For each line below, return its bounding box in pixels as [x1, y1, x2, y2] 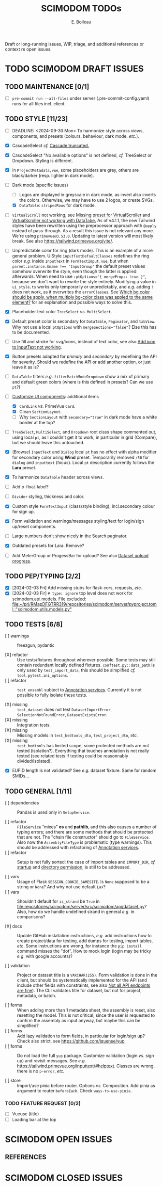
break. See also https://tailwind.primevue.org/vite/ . [12, 238, 114, 244]
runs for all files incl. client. [12, 101, 66, 107]
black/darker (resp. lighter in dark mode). [12, 173, 94, 178]
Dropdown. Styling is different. [12, 158, 74, 163]
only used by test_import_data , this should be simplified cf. [17, 667, 136, 673]
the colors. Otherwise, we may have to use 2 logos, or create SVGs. [19, 197, 154, 203]
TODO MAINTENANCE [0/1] [5, 82, 89, 91]
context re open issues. [5, 46, 52, 52]
